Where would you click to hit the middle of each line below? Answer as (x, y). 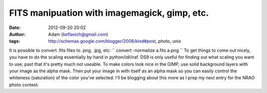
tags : (15, 41)
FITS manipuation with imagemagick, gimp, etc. (109, 13)
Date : (15, 28)
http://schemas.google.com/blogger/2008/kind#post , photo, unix (115, 41)
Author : (17, 34)
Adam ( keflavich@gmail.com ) (78, 34)
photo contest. (24, 85)
